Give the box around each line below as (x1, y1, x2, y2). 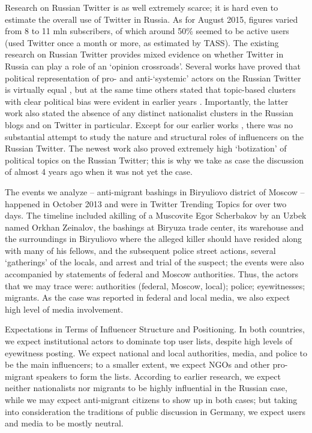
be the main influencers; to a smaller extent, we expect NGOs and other (5, 358, 270, 371)
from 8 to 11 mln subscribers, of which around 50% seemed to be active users (5, 25, 289, 37)
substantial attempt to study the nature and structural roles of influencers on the (5, 130, 304, 143)
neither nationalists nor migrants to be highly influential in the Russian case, (5, 381, 287, 394)
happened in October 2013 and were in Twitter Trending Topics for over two (5, 197, 287, 210)
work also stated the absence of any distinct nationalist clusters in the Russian (5, 107, 293, 119)
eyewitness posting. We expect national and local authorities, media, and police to (5, 346, 307, 359)
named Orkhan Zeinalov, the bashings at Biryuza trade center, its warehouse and (5, 220, 304, 233)
